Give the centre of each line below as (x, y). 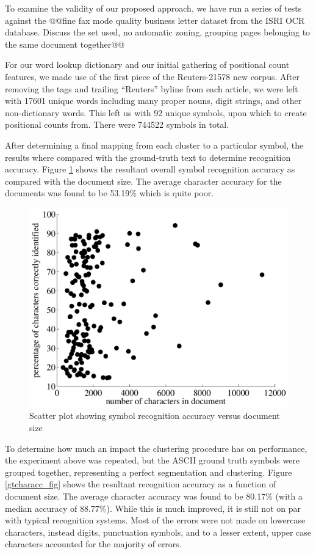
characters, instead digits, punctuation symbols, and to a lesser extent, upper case (158, 532)
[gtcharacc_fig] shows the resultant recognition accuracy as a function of (141, 484)
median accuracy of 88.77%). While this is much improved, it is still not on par (153, 508)
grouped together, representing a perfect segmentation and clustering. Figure (149, 472)
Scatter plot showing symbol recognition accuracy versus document (155, 415)
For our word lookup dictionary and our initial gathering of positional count (147, 65)
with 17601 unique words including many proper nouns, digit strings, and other (153, 101)
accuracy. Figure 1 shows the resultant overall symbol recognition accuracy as (150, 169)
